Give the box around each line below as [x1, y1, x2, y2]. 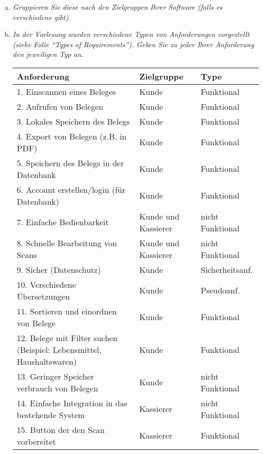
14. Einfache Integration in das [16, 397, 128, 409]
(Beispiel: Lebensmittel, [16, 343, 102, 356]
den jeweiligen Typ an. [12, 49, 84, 60]
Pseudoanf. [200, 284, 240, 297]
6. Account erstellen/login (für [16, 183, 126, 195]
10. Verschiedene [16, 278, 76, 290]
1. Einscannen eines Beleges [16, 85, 116, 97]
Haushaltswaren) [16, 355, 77, 367]
